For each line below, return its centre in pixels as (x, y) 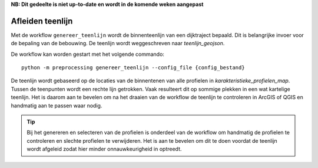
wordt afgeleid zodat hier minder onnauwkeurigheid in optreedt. (104, 149)
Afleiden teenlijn (42, 21)
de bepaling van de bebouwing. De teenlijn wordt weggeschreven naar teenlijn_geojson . (118, 43)
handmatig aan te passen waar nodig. (57, 105)
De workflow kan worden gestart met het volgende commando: (88, 54)
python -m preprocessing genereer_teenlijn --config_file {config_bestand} (133, 68)
